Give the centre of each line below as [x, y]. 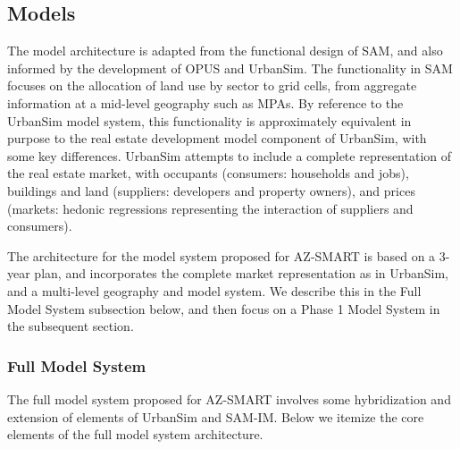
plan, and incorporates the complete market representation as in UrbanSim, [242, 273]
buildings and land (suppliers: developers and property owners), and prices [211, 190]
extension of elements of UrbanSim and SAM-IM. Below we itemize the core [216, 416]
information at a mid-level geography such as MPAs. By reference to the [205, 102]
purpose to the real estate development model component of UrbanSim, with [217, 138]
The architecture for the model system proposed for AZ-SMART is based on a [222, 255]
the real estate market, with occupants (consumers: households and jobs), [208, 173]
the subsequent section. [71, 326]
